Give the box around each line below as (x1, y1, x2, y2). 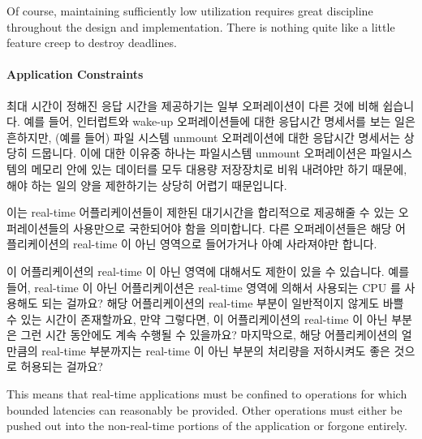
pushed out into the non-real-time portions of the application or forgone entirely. (6, 417, 407, 434)
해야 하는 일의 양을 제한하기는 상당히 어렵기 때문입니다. (6, 176, 287, 193)
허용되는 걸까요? (20, 358, 103, 375)
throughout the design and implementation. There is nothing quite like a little (6, 18, 395, 35)
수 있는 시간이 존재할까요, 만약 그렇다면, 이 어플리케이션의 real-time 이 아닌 (6, 310, 388, 327)
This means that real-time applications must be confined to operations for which (6, 385, 407, 402)
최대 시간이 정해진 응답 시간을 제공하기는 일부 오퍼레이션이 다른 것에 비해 (6, 97, 379, 114)
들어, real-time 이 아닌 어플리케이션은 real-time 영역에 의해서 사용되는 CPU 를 (6, 278, 401, 295)
